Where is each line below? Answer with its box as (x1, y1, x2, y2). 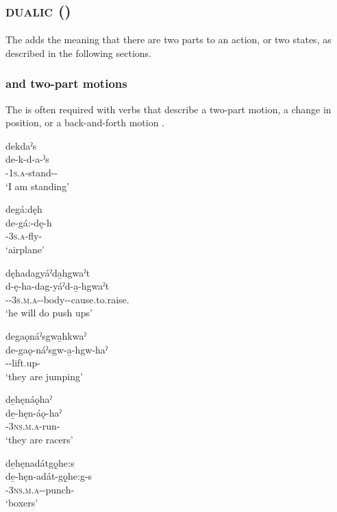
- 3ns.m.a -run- (5, 419, 60, 433)
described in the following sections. (5, 45, 151, 60)
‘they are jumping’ (5, 369, 83, 383)
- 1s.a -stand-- (5, 165, 58, 179)
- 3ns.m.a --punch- (5, 482, 75, 496)
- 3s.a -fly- (5, 229, 42, 243)
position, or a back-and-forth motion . (5, 115, 164, 130)
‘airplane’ (5, 242, 45, 256)
